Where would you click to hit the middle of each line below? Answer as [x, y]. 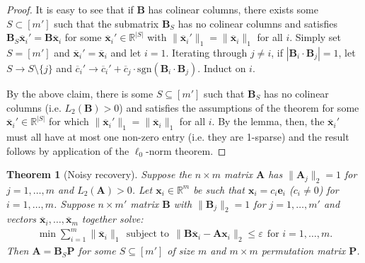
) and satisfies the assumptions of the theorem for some [239, 107]
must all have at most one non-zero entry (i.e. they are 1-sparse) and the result [178, 136]
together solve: [112, 219]
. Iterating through [207, 52]
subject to [147, 234]
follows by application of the [68, 150]
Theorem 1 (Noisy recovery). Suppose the [99, 174]
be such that [219, 189]
